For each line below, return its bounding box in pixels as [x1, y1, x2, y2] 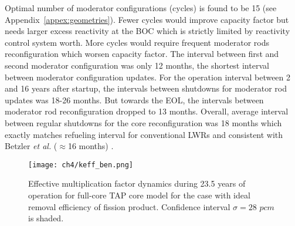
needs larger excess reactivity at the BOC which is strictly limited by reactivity [5, 25, 290, 37]
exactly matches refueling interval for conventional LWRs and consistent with [5, 128, 283, 140]
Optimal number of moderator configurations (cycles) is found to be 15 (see [5, 2, 277, 14]
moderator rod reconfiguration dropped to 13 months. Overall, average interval [5, 105, 289, 117]
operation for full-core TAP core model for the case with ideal [28, 188, 250, 201]
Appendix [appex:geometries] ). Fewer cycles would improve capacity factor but [5, 13, 289, 25]
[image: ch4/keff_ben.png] [28, 160, 133, 169]
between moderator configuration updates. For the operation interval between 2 [5, 70, 291, 83]
